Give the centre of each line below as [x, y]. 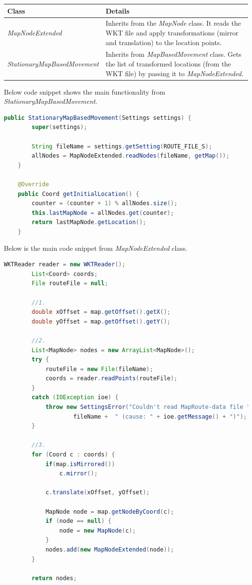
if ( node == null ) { [79, 521]
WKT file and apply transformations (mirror [172, 32]
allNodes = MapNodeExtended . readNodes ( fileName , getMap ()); [131, 156]
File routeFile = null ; [70, 284]
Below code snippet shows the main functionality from [85, 91]
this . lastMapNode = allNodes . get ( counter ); [103, 213]
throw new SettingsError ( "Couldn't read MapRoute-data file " [148, 407]
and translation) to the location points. [164, 42]
